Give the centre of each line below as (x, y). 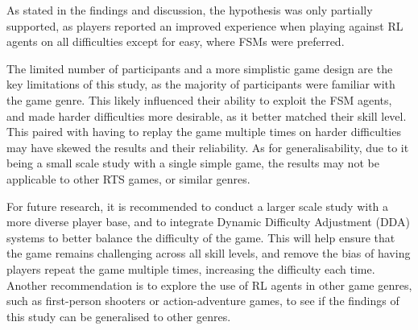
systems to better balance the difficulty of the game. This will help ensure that (201, 237)
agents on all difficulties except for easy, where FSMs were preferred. (176, 41)
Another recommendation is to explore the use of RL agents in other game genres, (209, 285)
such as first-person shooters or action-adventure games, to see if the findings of (203, 301)
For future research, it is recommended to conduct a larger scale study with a (198, 206)
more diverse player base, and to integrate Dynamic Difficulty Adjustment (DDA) (208, 222)
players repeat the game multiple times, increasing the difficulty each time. (191, 268)
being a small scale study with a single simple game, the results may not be (193, 163)
